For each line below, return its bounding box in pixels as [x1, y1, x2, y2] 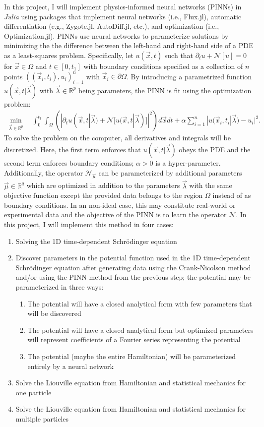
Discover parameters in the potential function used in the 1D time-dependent [15, 252, 251, 263]
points [4, 71, 23, 81]
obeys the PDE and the [179, 144, 251, 155]
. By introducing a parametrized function [126, 71, 252, 81]
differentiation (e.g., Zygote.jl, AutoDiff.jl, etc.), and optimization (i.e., [4, 21, 219, 31]
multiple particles [15, 413, 69, 424]
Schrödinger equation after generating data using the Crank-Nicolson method [15, 262, 251, 272]
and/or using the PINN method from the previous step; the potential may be [15, 272, 251, 282]
